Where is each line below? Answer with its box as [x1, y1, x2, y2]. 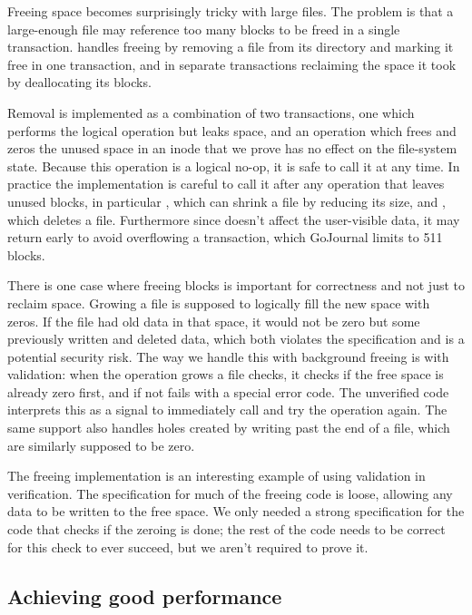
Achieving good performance [7, 581, 282, 610]
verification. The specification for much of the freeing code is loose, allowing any [7, 483, 453, 503]
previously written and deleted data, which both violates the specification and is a [7, 329, 465, 348]
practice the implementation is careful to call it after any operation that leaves [7, 174, 445, 193]
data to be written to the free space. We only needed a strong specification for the [7, 502, 465, 521]
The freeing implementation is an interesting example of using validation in [7, 466, 426, 485]
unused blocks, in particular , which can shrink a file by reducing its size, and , [7, 191, 446, 210]
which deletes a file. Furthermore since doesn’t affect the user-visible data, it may [7, 210, 460, 229]
